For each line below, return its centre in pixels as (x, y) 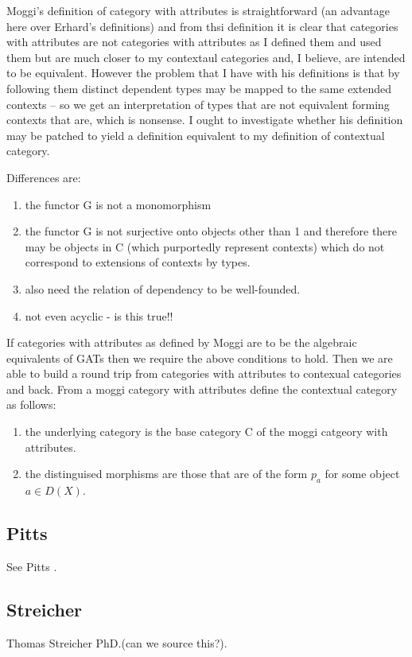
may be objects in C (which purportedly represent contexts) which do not (205, 246)
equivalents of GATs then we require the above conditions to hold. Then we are (200, 358)
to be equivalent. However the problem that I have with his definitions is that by (203, 73)
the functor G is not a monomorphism (118, 204)
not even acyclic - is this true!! (99, 315)
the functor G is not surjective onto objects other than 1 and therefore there (211, 231)
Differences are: (44, 177)
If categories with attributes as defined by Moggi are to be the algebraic (182, 342)
